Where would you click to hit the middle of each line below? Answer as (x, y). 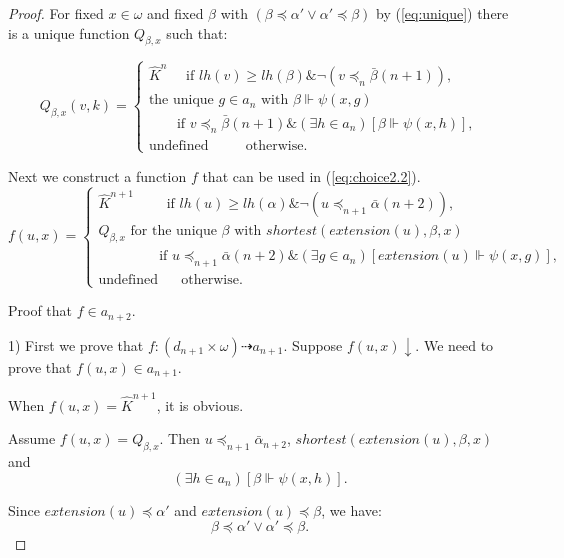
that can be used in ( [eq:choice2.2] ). (311, 175)
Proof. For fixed (56, 13)
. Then (179, 438)
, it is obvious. (200, 404)
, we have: (351, 509)
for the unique (173, 231)
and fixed (175, 13)
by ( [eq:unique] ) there (442, 13)
